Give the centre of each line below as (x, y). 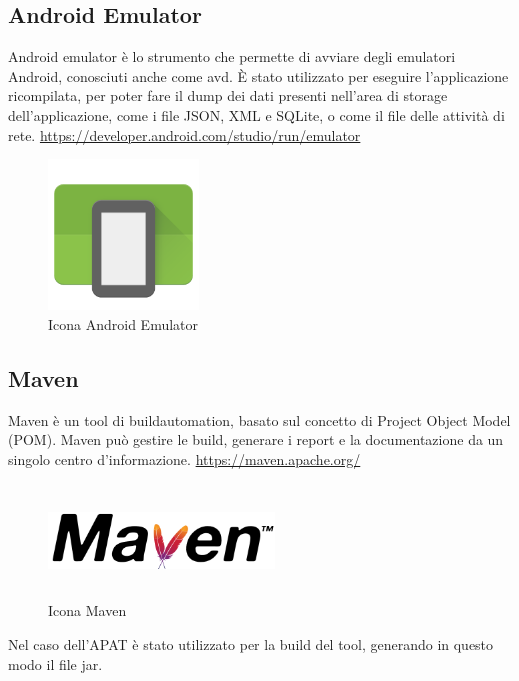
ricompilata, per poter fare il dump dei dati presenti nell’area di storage (228, 95)
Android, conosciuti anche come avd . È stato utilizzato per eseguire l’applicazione (258, 75)
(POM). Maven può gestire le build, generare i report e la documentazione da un (256, 439)
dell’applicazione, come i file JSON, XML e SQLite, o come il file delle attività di (256, 114)
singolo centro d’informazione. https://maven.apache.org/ (184, 458)
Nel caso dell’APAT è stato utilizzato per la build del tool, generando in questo (251, 644)
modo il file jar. (55, 663)
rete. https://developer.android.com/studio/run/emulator (184, 134)
